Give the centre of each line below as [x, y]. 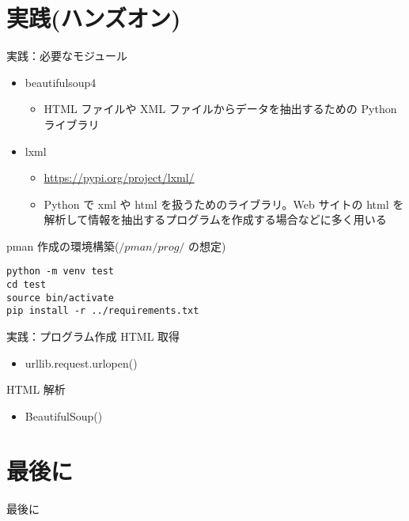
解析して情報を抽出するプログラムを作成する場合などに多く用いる [215, 219]
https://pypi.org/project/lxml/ [119, 177]
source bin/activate [61, 298]
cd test [27, 285]
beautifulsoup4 [61, 82]
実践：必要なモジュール [67, 56]
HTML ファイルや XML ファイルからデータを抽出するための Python [220, 109]
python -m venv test [61, 272]
